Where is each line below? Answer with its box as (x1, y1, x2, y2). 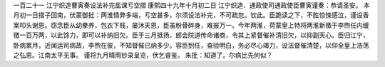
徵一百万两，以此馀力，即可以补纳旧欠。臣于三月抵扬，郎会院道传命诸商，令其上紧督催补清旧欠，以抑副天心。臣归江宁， (13, 31, 369, 39)
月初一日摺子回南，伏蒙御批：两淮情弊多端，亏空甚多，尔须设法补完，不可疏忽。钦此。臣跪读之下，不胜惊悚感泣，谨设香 (13, 11, 369, 19)
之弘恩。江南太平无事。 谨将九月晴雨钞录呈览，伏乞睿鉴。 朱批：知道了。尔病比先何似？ (13, 51, 273, 59)
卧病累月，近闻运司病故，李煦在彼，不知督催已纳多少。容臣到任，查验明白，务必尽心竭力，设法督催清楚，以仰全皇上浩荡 (13, 41, 369, 49)
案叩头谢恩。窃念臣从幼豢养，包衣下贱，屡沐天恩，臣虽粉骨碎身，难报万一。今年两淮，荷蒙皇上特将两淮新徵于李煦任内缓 (13, 21, 369, 29)
